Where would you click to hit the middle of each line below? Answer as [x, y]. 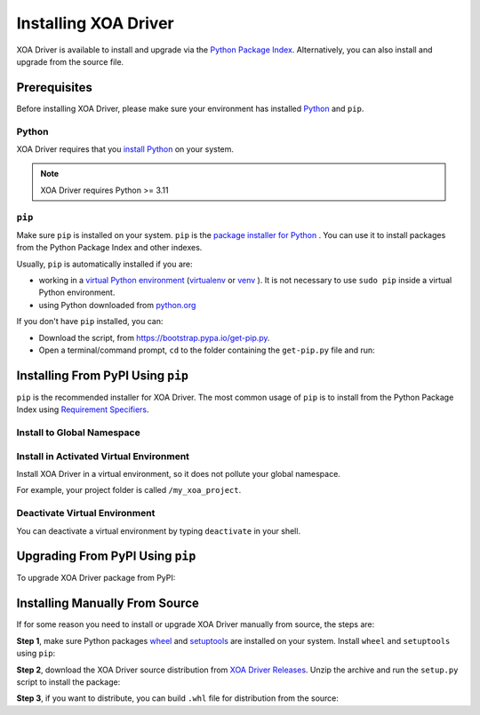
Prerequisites [54, 87]
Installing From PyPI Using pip [102, 375]
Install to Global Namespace [79, 433]
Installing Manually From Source [108, 604]
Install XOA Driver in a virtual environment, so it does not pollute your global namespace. [179, 474]
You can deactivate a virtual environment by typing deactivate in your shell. [159, 531]
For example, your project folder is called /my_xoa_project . [129, 490]
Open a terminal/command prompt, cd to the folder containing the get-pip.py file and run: [207, 350]
